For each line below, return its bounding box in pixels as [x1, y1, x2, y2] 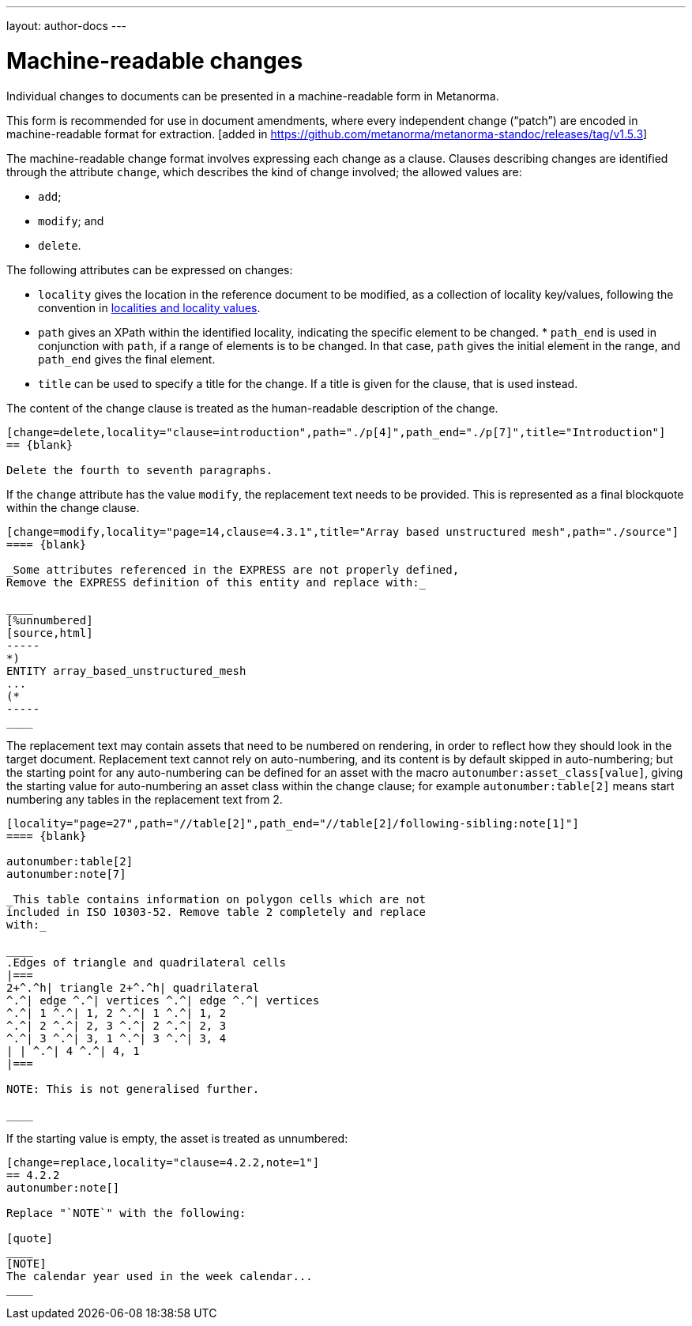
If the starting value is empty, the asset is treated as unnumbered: [6, 1131, 348, 1145]
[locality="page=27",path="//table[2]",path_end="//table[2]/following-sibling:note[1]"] [6, 816, 579, 830]
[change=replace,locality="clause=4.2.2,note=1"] [6, 1155, 320, 1169]
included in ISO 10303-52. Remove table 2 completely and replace [6, 905, 427, 918]
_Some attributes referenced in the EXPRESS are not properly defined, [6, 563, 460, 576]
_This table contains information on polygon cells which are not [6, 892, 427, 906]
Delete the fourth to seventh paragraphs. [6, 463, 273, 477]
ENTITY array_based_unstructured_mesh [6, 664, 246, 677]
